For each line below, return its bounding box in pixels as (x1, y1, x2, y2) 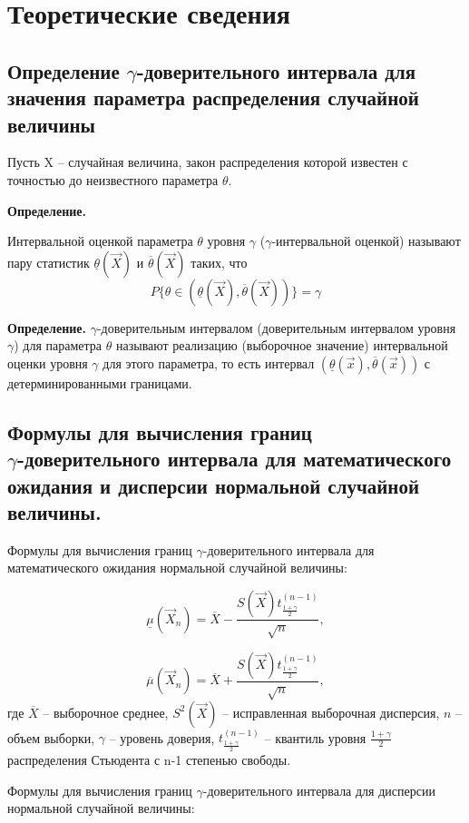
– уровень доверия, (109, 728, 215, 747)
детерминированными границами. (7, 373, 192, 392)
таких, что (191, 252, 248, 271)
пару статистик (7, 252, 90, 271)
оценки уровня (7, 353, 88, 372)
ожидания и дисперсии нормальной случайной (7, 471, 420, 499)
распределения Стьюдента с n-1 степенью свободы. (7, 750, 291, 769)
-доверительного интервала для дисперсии (202, 780, 435, 799)
